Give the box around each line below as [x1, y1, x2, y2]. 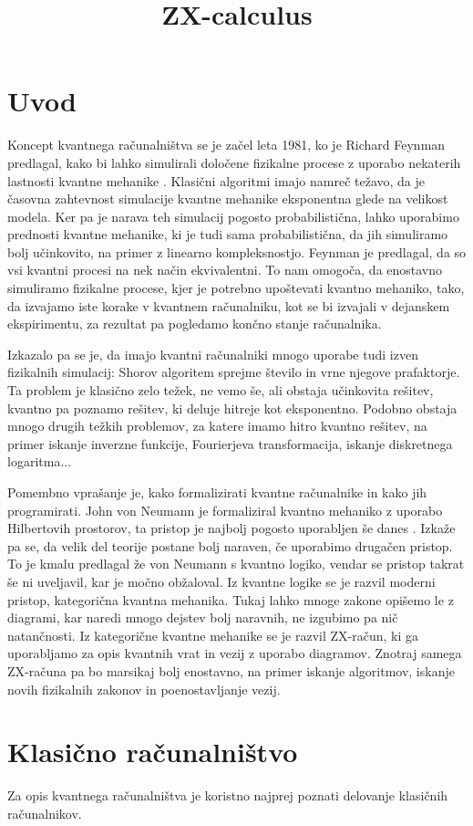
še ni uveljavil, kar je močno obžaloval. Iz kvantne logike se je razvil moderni [7, 571, 436, 591]
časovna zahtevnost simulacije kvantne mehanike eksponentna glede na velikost [7, 189, 448, 208]
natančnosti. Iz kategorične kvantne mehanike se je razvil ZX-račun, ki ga [7, 625, 418, 644]
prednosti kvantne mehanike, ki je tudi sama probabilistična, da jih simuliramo [7, 225, 448, 244]
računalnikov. [7, 803, 82, 822]
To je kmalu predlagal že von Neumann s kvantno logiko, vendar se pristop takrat [7, 554, 465, 573]
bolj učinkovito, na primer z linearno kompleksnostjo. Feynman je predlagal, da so [7, 242, 467, 261]
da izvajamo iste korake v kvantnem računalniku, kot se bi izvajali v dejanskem [7, 296, 450, 315]
